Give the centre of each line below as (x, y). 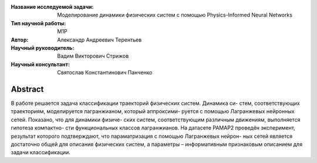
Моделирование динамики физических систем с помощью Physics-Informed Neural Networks (175, 15)
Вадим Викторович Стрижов (93, 56)
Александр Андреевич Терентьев (100, 40)
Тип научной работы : (38, 23)
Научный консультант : (41, 64)
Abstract (27, 89)
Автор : (20, 40)
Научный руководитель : (43, 47)
